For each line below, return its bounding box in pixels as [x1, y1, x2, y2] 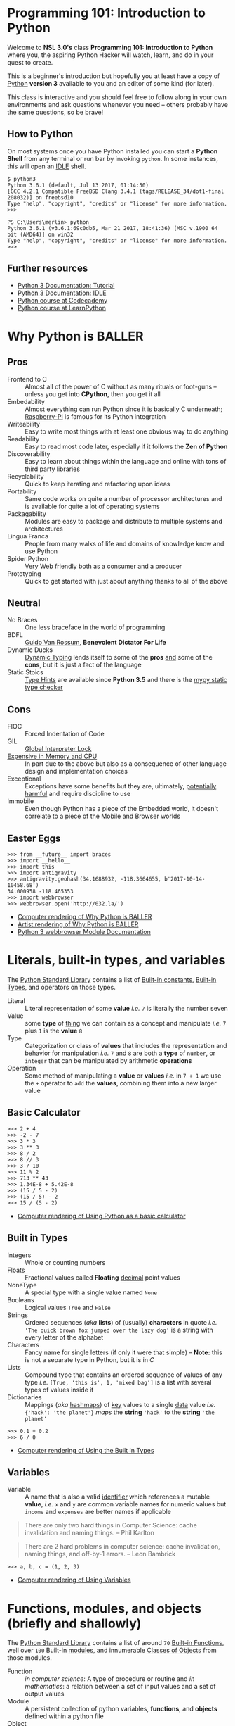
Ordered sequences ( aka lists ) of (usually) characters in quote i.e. [25, 1318, 217, 1326]
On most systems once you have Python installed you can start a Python [7, 146, 218, 156]
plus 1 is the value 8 [25, 1026, 83, 1035]
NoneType [7, 1280, 37, 1289]
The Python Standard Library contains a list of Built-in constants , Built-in [7, 975, 217, 983]
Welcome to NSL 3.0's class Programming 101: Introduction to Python [7, 43, 213, 51]
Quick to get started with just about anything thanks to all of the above [25, 577, 228, 585]
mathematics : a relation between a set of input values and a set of [25, 1682, 216, 1691]
